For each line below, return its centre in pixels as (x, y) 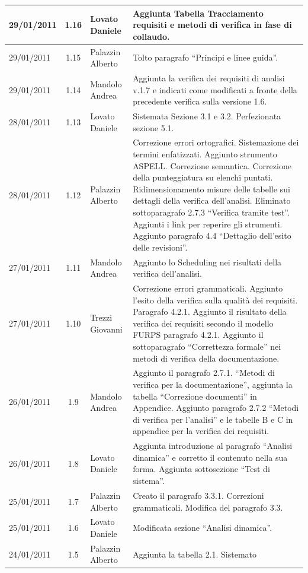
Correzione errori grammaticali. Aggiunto (208, 288)
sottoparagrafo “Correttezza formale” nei (207, 346)
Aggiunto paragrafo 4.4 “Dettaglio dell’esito (212, 235)
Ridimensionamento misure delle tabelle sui (211, 189)
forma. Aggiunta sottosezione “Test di (201, 469)
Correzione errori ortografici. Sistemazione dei (216, 142)
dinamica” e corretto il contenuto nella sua (210, 457)
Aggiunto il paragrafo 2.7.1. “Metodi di (204, 373)
